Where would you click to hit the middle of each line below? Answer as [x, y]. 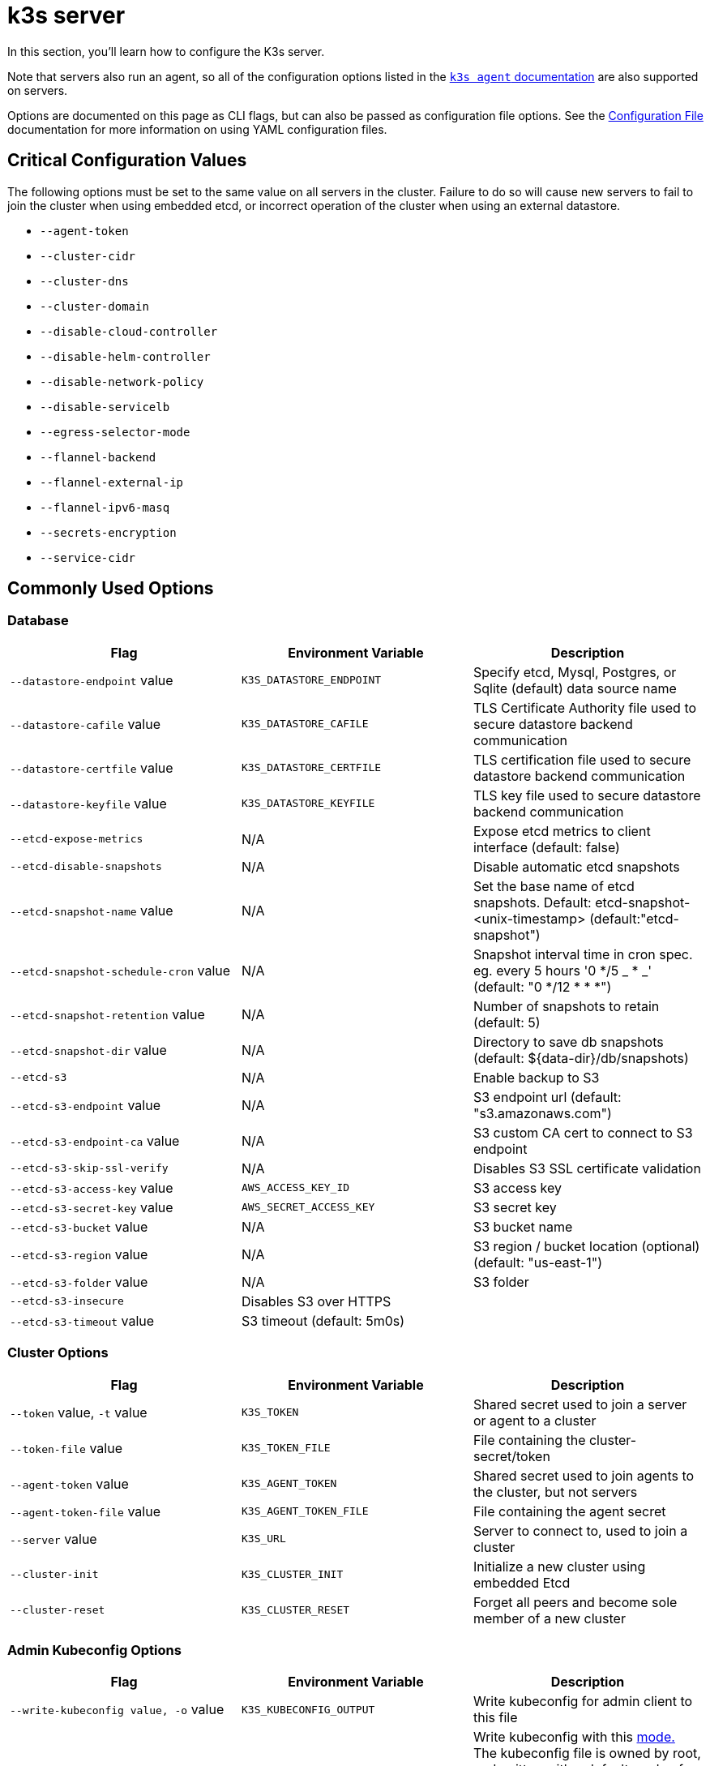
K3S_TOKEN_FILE [286, 1448]
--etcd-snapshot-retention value [107, 1014]
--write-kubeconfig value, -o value [117, 1710]
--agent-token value [69, 1483]
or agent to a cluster [535, 1420]
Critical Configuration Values [127, 161]
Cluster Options [58, 1353]
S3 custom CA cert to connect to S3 [583, 1132]
